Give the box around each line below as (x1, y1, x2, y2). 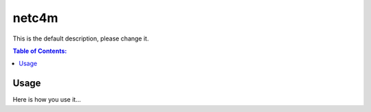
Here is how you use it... (12, 96, 82, 104)
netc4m (12, 10, 58, 25)
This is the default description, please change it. (12, 34, 149, 43)
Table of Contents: (12, 47, 67, 55)
